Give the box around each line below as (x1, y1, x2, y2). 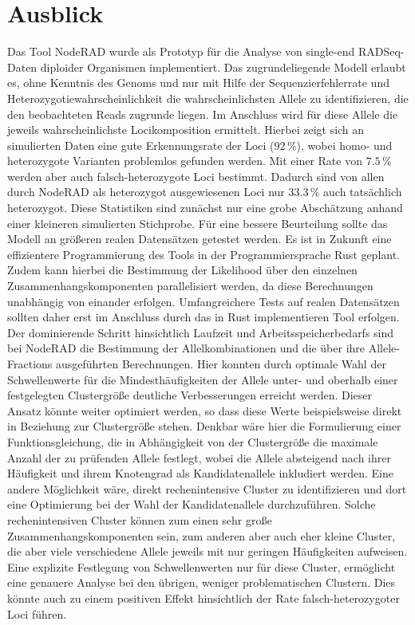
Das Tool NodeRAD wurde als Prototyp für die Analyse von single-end (7, 43, 355, 60)
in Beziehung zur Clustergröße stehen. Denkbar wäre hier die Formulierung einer (7, 418, 401, 434)
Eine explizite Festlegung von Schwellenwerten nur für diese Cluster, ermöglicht (7, 558, 396, 575)
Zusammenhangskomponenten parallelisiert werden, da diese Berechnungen (7, 277, 373, 294)
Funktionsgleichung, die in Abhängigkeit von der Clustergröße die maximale (7, 433, 378, 450)
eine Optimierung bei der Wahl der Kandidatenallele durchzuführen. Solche (7, 496, 376, 513)
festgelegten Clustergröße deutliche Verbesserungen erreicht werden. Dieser (7, 387, 373, 403)
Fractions (7, 356, 53, 371)
